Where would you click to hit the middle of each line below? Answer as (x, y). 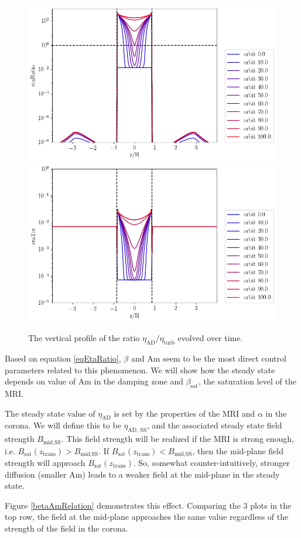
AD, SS (137, 430)
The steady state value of (50, 413)
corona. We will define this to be (63, 425)
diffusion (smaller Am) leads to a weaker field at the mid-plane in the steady (142, 474)
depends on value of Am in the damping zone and (94, 381)
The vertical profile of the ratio (84, 338)
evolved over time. (210, 338)
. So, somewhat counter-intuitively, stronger (211, 463)
